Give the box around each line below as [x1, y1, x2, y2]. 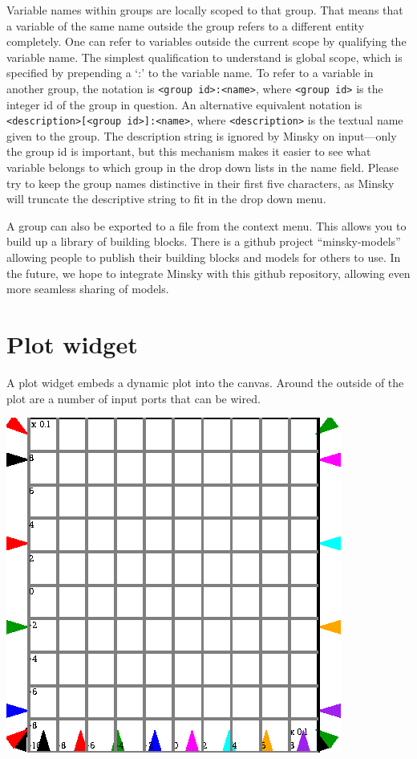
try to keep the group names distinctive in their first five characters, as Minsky [6, 174, 395, 191]
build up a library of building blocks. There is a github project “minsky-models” [6, 233, 401, 250]
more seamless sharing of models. [6, 280, 169, 297]
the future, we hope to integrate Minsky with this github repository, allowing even [6, 264, 411, 281]
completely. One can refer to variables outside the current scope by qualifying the [6, 33, 407, 50]
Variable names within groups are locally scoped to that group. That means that [6, 2, 403, 18]
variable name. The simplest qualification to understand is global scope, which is [6, 48, 403, 65]
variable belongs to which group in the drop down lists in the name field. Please [6, 159, 399, 176]
